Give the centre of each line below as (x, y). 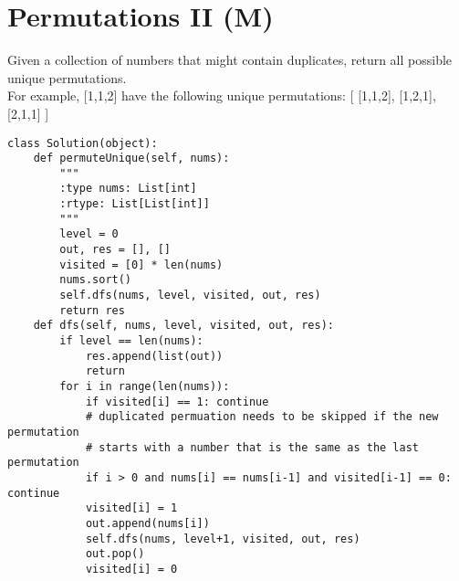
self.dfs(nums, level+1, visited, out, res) (223, 539)
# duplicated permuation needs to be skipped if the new (262, 417)
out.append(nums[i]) (147, 523)
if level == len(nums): (131, 341)
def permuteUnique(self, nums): (131, 158)
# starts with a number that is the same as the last (252, 447)
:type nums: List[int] (128, 189)
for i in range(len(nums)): (145, 386)
